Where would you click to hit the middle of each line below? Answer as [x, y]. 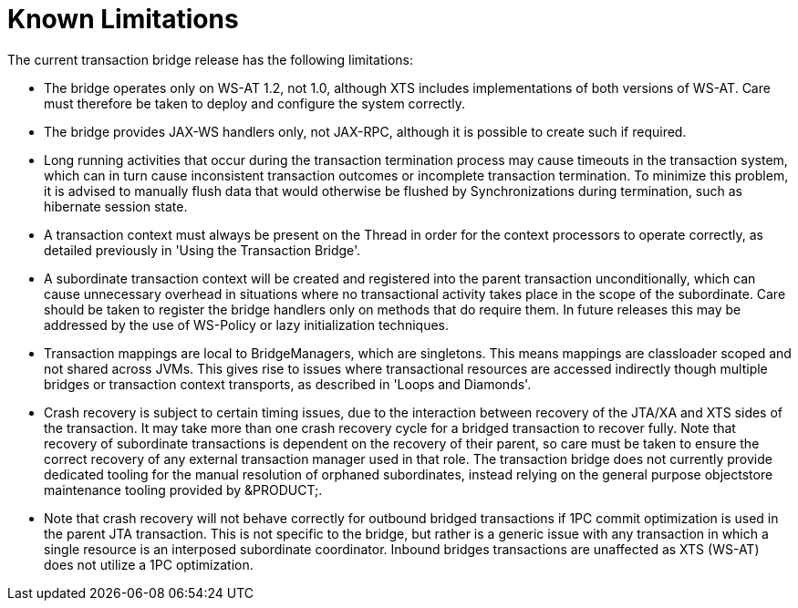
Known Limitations [123, 19]
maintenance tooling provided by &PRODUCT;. [183, 489]
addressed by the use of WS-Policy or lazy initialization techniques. [246, 325]
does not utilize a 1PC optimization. [149, 564]
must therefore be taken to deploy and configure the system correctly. [254, 103]
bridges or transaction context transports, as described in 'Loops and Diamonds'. [288, 384]
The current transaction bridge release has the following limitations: [211, 59]
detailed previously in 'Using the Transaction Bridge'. [202, 250]
